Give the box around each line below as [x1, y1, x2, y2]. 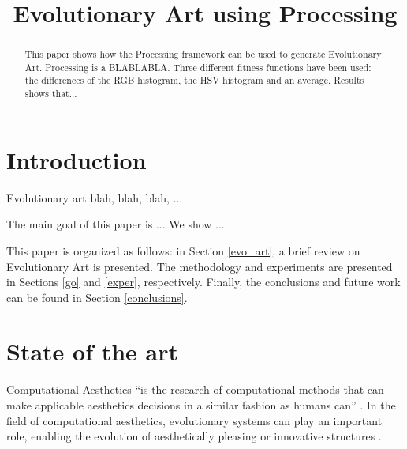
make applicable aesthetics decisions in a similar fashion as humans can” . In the [6, 397, 396, 413]
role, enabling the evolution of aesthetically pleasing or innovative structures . [6, 428, 382, 444]
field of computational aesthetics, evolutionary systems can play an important [6, 412, 383, 428]
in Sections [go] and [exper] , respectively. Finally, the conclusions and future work [6, 274, 401, 290]
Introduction [6, 143, 147, 175]
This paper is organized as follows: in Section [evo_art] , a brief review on [6, 242, 360, 258]
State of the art [6, 335, 179, 368]
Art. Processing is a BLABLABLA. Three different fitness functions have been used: [24, 60, 372, 74]
